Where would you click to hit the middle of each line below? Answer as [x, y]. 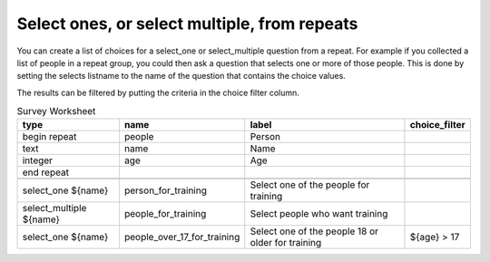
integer [38, 160]
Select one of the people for [310, 185]
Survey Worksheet [56, 112]
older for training [286, 243]
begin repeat [49, 137]
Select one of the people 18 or [314, 231]
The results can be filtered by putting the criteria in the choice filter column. [158, 92]
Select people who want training [319, 214]
